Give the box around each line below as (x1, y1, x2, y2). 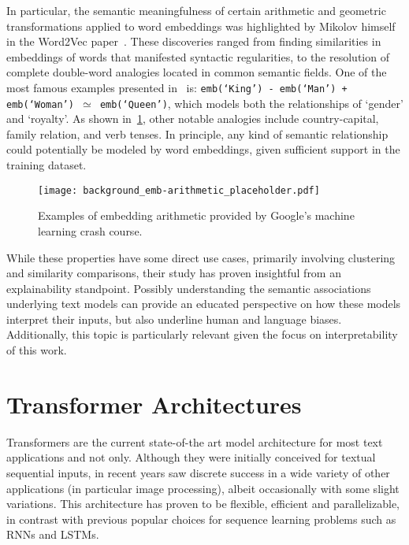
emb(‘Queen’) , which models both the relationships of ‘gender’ (99, 95, 403, 111)
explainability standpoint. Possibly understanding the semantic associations (6, 280, 371, 296)
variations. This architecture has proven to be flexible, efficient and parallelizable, (6, 495, 400, 512)
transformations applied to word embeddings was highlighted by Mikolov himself (6, 17, 396, 34)
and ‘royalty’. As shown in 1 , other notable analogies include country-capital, (6, 110, 379, 127)
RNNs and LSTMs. (6, 526, 99, 543)
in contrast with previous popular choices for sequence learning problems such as (6, 510, 396, 527)
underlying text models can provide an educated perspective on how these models (6, 295, 401, 312)
